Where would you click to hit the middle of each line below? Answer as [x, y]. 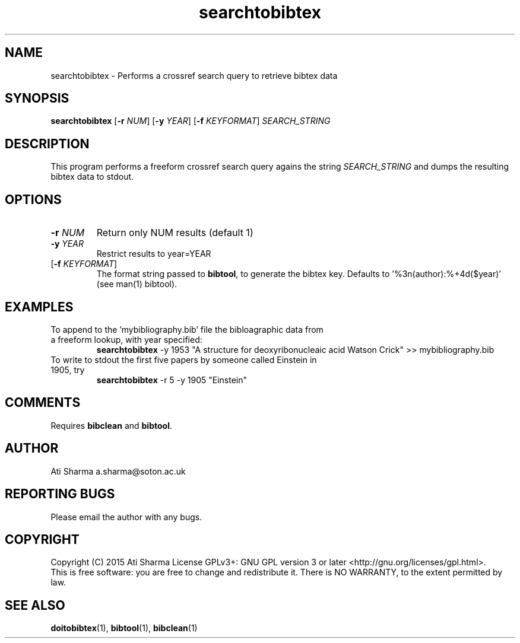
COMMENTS [43, 403]
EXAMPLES [39, 307]
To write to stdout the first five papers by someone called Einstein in [184, 359]
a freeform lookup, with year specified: [126, 339]
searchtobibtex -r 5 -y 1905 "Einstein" [172, 380]
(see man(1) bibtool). [137, 284]
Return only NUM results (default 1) [175, 233]
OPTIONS [33, 199]
